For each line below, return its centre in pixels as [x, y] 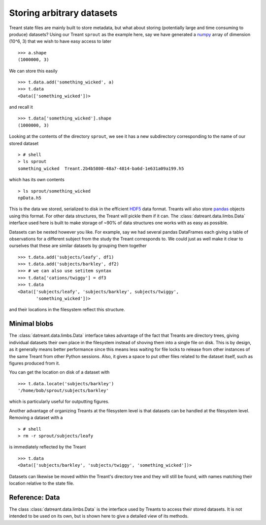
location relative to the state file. [42, 483]
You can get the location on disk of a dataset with [59, 372]
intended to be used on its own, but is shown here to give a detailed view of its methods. [99, 516]
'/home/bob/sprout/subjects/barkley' [64, 391]
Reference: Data [34, 497]
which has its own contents [37, 180]
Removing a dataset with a [36, 418]
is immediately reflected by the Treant [48, 447]
